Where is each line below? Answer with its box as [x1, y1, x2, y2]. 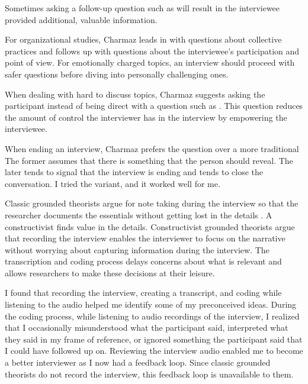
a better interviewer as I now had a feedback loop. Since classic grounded [5, 356, 271, 369]
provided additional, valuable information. [5, 13, 158, 25]
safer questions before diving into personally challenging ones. [5, 67, 229, 80]
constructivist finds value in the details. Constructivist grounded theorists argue [5, 220, 295, 233]
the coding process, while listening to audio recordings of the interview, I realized [5, 309, 300, 322]
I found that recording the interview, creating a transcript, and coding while [5, 286, 282, 299]
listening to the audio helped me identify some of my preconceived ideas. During [5, 298, 297, 311]
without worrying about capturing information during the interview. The [5, 243, 269, 256]
